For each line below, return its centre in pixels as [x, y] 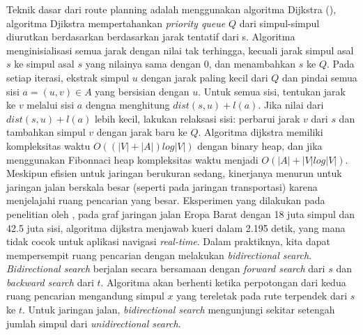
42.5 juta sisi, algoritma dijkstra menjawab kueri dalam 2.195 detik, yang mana [176, 227]
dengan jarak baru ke [142, 132]
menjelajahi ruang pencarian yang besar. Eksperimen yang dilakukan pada [166, 200]
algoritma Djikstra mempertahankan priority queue [116, 23]
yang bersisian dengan [142, 91]
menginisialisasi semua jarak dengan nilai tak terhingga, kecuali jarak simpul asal [180, 50]
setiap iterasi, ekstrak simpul [68, 77]
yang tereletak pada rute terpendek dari [262, 296]
